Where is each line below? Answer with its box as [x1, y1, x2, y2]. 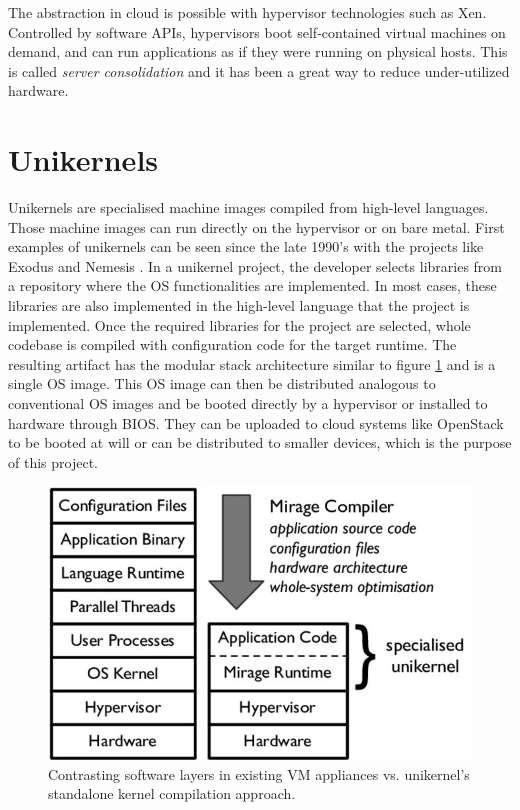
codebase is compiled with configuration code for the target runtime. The [8, 334, 457, 355]
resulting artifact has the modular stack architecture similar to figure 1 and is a [8, 353, 496, 374]
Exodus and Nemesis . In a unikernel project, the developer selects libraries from [8, 255, 502, 276]
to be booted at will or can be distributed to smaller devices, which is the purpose [8, 432, 512, 453]
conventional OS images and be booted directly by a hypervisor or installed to [8, 393, 488, 414]
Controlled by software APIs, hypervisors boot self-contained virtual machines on [8, 21, 506, 42]
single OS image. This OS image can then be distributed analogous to [8, 373, 436, 394]
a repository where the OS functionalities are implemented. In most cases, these [8, 275, 497, 296]
